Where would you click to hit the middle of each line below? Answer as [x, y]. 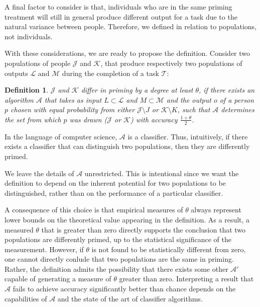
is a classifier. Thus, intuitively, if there [188, 136]
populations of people [38, 63]
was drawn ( [88, 119]
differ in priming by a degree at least [137, 90]
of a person [237, 99]
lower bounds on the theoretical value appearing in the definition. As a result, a [127, 219]
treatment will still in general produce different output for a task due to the [121, 16]
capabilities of [26, 298]
